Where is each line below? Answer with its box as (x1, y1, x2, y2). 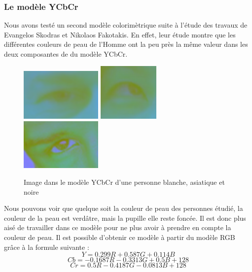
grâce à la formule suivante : (4, 241, 89, 252)
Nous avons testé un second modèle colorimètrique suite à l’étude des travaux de (4, 20, 248, 30)
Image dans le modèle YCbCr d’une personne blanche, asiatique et (24, 176, 225, 187)
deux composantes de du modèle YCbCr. (4, 49, 128, 59)
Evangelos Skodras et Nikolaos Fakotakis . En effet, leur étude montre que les (4, 29, 236, 39)
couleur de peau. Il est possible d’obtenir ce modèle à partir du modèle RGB (4, 232, 235, 242)
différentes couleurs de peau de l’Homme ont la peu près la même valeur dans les (4, 39, 248, 49)
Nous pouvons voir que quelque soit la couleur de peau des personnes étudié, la (4, 203, 243, 213)
